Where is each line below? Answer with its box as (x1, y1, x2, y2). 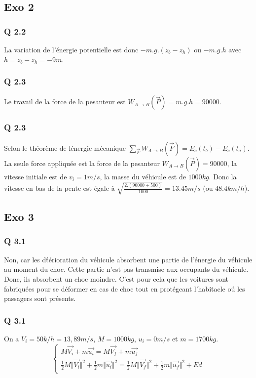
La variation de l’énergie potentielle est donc (4, 44, 139, 54)
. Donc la (209, 171, 237, 181)
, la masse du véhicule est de (100, 171, 186, 181)
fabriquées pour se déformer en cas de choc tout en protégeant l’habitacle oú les (4, 283, 245, 294)
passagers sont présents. (4, 293, 76, 303)
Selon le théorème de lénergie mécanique (4, 142, 126, 153)
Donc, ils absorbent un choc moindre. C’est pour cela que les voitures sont (4, 273, 229, 284)
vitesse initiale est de (4, 171, 67, 181)
